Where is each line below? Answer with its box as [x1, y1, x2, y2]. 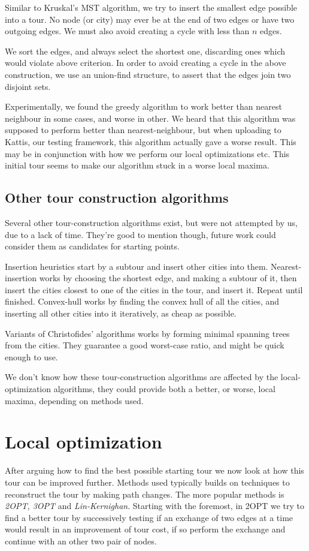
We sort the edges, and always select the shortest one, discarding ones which [5, 44, 286, 57]
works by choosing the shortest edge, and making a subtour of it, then [39, 272, 297, 284]
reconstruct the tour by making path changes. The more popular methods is [5, 487, 284, 500]
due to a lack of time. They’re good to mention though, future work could [5, 228, 276, 240]
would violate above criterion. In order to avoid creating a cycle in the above [5, 56, 286, 69]
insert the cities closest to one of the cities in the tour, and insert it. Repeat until [5, 283, 303, 296]
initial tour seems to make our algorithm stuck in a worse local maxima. [5, 159, 269, 171]
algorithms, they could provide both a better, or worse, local [53, 383, 275, 395]
